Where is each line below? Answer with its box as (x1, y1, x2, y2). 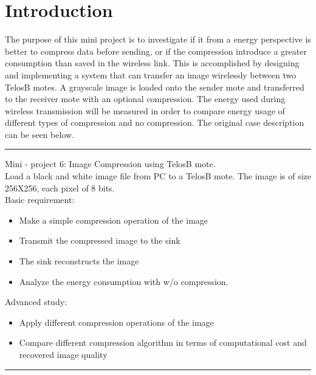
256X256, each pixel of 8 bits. (5, 181, 115, 194)
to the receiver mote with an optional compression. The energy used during (5, 92, 286, 105)
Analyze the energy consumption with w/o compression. (19, 275, 228, 287)
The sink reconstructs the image (19, 255, 139, 267)
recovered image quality (19, 348, 108, 360)
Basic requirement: (5, 193, 75, 206)
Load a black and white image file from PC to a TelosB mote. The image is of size (5, 170, 311, 182)
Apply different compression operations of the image (19, 315, 214, 328)
